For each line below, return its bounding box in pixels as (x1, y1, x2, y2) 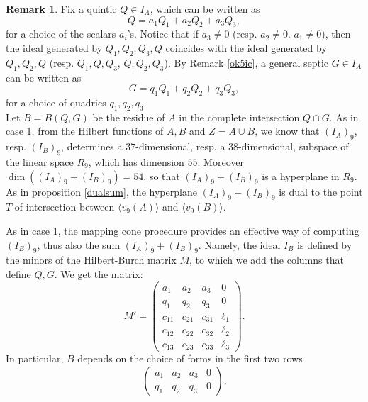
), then (321, 26, 351, 41)
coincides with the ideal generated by (165, 40, 327, 55)
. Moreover (197, 154, 244, 169)
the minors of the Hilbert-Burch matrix (6, 252, 177, 267)
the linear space (6, 154, 74, 169)
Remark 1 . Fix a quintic (6, 1, 117, 16)
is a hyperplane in (262, 168, 340, 183)
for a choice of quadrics (6, 94, 106, 109)
